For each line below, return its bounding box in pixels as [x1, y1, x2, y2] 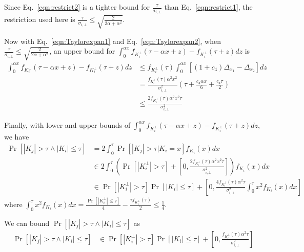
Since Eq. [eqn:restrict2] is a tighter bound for [4, 2, 150, 12]
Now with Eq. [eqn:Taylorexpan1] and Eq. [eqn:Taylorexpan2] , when [4, 35, 221, 46]
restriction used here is [4, 14, 75, 25]
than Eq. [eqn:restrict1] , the [164, 2, 253, 12]
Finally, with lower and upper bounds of [4, 120, 131, 130]
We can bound [4, 217, 50, 228]
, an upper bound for [49, 45, 115, 56]
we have [4, 131, 29, 142]
